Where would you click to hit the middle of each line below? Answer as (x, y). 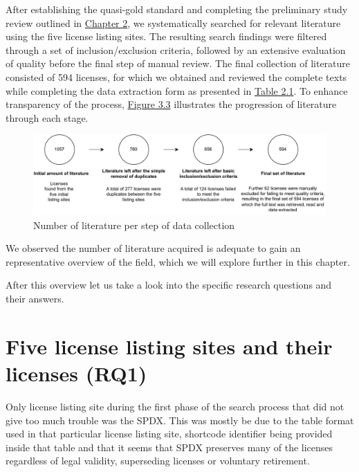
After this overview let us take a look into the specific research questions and (169, 285)
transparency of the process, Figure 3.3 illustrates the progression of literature (171, 104)
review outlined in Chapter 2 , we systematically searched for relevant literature (173, 22)
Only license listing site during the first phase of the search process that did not (175, 406)
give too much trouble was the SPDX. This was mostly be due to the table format (180, 420)
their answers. (35, 299)
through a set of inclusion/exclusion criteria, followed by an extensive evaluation (176, 49)
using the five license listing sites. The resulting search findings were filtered (166, 36)
